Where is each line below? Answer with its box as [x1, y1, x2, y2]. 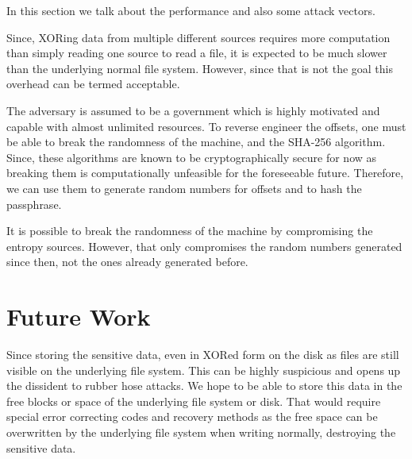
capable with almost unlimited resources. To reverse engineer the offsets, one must [6, 118, 406, 134]
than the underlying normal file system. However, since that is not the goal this [6, 60, 393, 76]
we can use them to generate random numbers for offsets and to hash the [6, 179, 362, 196]
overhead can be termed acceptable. [6, 75, 180, 92]
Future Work [6, 300, 151, 333]
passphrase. [6, 195, 62, 212]
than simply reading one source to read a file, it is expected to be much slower [6, 44, 387, 61]
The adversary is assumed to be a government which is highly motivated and [6, 102, 380, 118]
